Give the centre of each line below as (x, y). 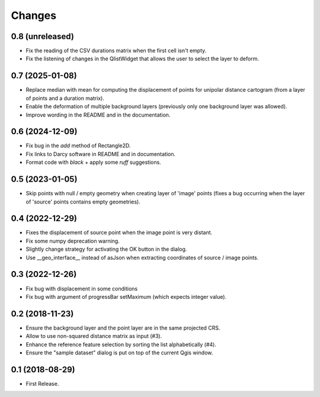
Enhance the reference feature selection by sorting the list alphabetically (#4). (121, 344)
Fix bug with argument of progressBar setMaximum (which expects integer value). (126, 296)
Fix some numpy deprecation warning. (73, 241)
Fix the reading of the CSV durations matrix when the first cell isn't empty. (116, 51)
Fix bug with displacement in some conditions (82, 288)
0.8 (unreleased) (42, 36)
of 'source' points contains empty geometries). (83, 202)
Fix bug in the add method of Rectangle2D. (78, 146)
